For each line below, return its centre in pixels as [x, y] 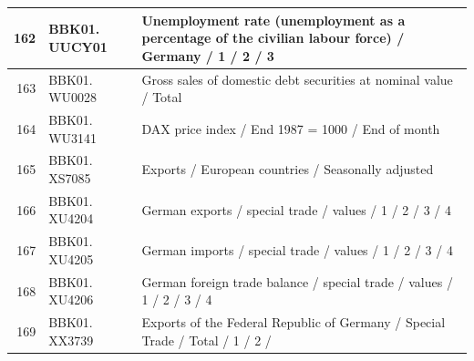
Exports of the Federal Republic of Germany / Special [294, 322]
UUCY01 [78, 46]
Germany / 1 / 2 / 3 [208, 55]
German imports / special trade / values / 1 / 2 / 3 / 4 [297, 250]
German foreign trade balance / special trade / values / [297, 281]
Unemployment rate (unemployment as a [273, 20]
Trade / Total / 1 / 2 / [206, 340]
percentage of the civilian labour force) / [273, 38]
